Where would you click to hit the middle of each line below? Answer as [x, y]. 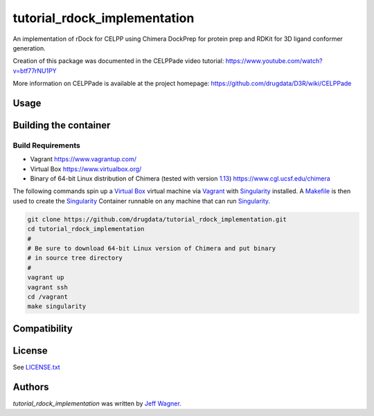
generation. [29, 48]
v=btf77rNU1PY [35, 71]
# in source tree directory [75, 258]
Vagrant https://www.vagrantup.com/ [83, 159]
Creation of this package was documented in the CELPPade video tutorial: [118, 61]
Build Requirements [47, 145]
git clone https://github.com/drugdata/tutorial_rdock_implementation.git [157, 219]
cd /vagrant [48, 297]
